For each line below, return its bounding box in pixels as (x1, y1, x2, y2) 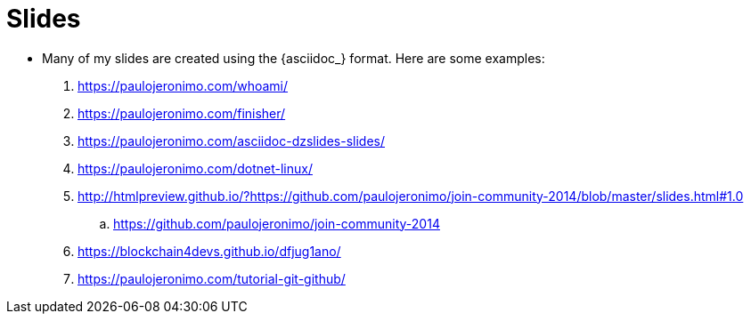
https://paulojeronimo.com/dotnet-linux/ (78, 160, 313, 176)
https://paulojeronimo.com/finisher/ (78, 105, 286, 121)
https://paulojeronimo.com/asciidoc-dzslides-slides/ (78, 132, 386, 148)
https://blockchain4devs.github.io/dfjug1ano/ (78, 243, 341, 259)
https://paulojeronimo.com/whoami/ (78, 77, 289, 93)
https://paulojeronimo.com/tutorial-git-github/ (78, 270, 346, 286)
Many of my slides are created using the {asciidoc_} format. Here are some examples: (42, 50, 545, 66)
